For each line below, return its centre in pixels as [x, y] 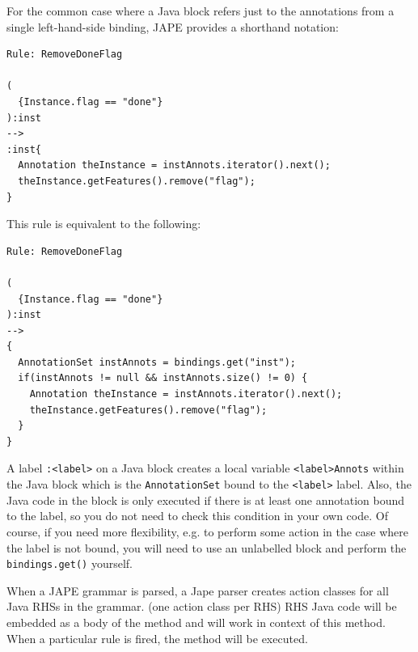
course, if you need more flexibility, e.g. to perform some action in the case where [207, 531]
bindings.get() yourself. [70, 563]
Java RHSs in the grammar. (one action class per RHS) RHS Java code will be [202, 606]
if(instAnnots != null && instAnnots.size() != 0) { [163, 378]
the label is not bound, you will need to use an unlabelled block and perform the [207, 547]
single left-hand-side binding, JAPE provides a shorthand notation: [173, 26]
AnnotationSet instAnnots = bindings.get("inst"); [157, 362]
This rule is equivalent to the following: [104, 224]
